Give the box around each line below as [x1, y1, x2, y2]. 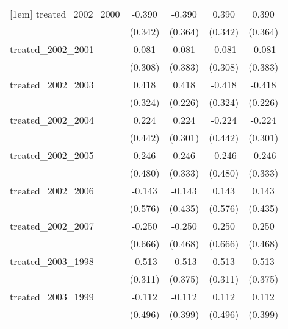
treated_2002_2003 [10, 77, 94, 91]
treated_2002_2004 [10, 113, 94, 127]
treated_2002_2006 [10, 183, 94, 197]
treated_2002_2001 [10, 42, 94, 56]
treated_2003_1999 [10, 289, 94, 303]
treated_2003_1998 [10, 254, 94, 268]
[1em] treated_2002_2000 [10, 7, 120, 21]
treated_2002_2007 [10, 219, 94, 233]
